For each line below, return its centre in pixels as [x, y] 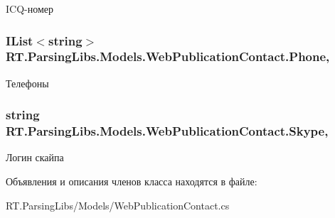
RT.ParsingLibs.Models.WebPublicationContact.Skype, [167, 131]
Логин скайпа [35, 157]
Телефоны [27, 83]
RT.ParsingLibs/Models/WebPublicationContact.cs [118, 205]
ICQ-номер [30, 9]
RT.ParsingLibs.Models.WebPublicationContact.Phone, [168, 56]
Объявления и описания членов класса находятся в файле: [132, 181]
